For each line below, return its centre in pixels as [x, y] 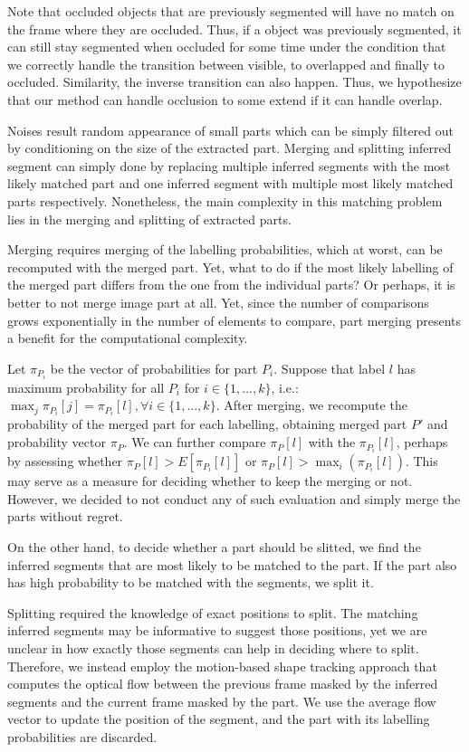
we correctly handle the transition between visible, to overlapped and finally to [226, 64]
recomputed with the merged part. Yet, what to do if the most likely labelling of [230, 267]
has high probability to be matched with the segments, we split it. [191, 582]
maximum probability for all [86, 387]
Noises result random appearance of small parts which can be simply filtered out [230, 130]
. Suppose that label [330, 368]
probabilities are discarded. [82, 736]
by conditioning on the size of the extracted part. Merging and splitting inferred [230, 148]
